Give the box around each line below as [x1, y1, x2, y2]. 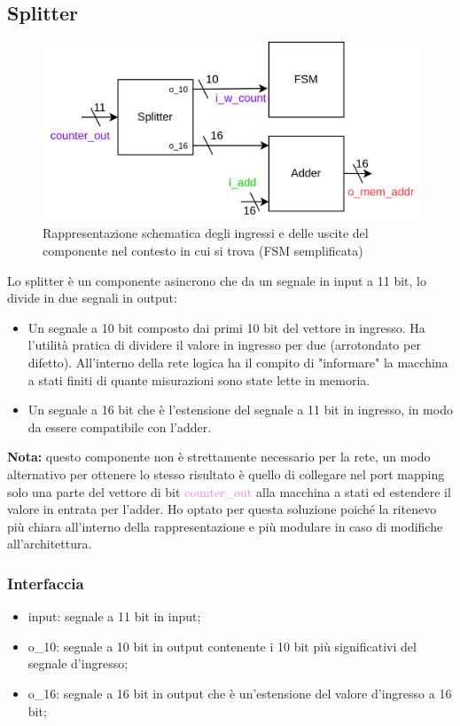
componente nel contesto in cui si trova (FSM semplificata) [43, 241, 363, 260]
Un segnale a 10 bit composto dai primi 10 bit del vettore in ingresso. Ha [27, 318, 425, 336]
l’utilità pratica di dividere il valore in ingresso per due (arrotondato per [27, 335, 421, 354]
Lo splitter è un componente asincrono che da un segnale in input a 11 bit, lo [7, 271, 427, 289]
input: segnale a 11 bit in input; [27, 607, 201, 626]
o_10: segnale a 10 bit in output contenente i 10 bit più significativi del [27, 636, 417, 655]
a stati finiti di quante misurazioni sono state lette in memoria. [27, 370, 370, 389]
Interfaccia [7, 572, 84, 594]
